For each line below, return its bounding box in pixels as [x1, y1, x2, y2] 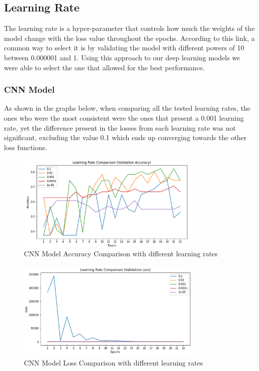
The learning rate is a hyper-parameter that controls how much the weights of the [4, 23, 255, 33]
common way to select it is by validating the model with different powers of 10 [4, 42, 245, 53]
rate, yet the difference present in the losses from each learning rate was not [4, 122, 236, 133]
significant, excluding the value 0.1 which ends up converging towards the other [4, 132, 247, 143]
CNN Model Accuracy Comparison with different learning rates [24, 248, 218, 259]
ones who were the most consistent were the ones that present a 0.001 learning [4, 112, 244, 123]
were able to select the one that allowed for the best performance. [4, 62, 205, 72]
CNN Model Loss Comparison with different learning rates [24, 357, 203, 368]
